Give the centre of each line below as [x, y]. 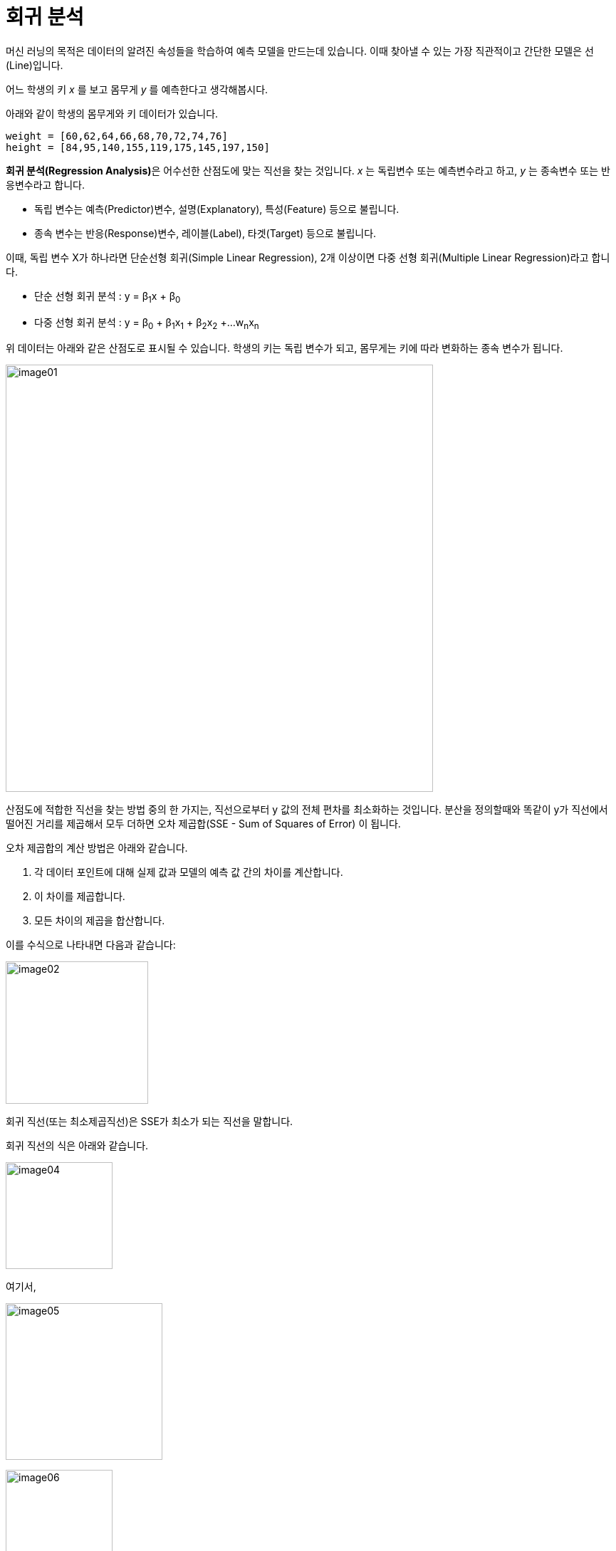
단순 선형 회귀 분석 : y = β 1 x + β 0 [108, 297]
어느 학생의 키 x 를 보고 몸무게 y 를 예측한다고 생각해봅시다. [137, 89]
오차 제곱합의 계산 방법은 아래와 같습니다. [97, 848]
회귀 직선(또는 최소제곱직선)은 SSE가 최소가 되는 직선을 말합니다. [150, 1122]
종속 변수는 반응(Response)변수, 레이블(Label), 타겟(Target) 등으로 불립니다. [205, 233]
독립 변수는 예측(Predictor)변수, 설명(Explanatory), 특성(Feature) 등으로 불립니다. [217, 209]
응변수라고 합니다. [46, 184]
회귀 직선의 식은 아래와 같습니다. [77, 1146]
